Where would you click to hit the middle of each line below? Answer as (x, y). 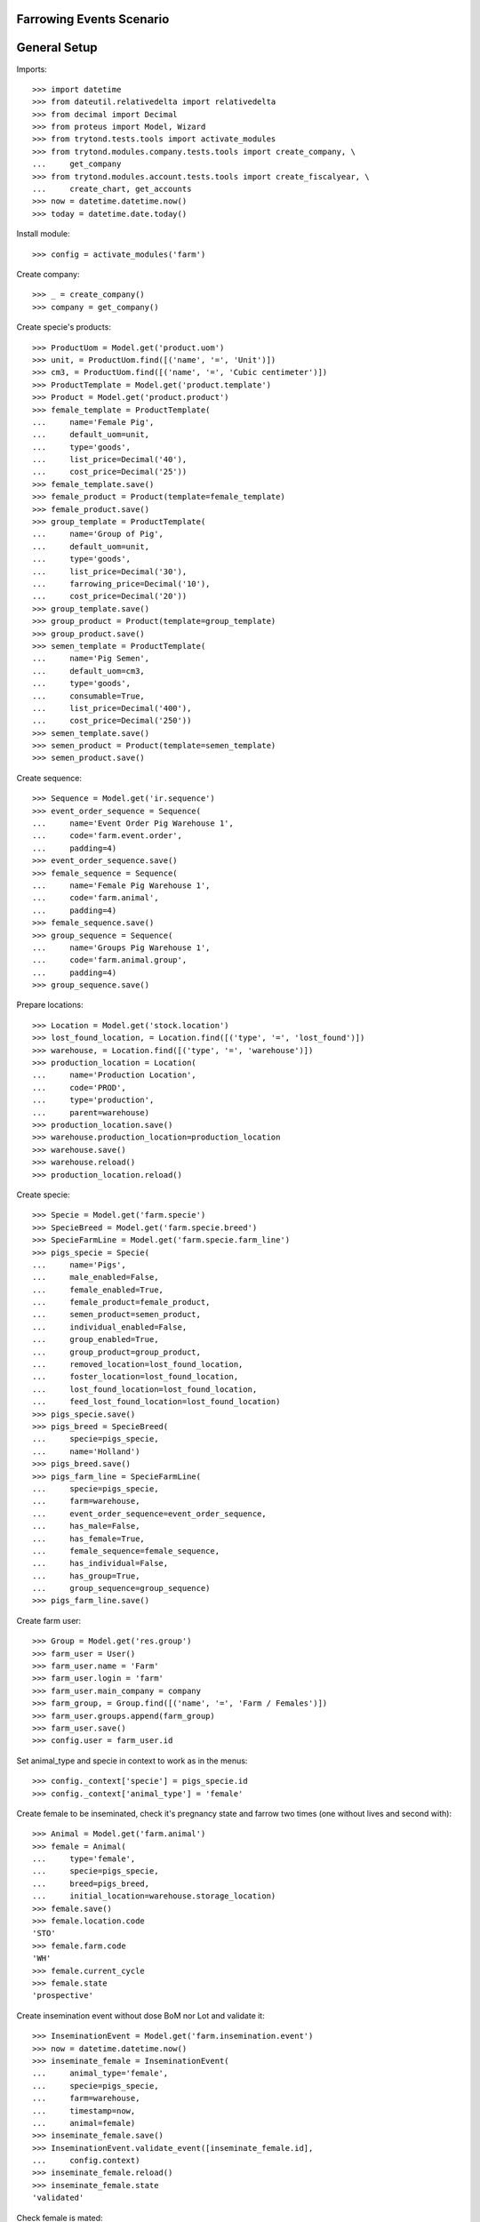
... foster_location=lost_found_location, (136, 1377)
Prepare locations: (50, 1005)
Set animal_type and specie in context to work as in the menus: (132, 1761)
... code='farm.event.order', (107, 836)
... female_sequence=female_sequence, (126, 1551)
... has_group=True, (86, 1576)
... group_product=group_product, (117, 1352)
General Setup (57, 48)
